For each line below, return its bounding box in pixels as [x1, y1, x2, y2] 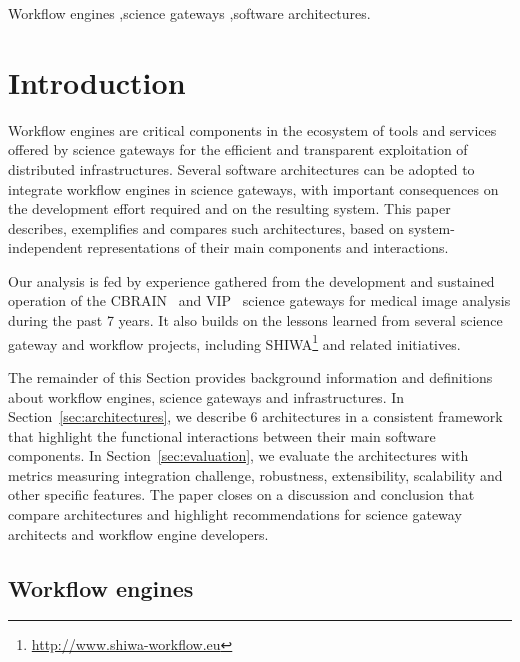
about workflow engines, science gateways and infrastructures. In [8, 386, 405, 407]
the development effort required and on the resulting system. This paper [8, 198, 451, 219]
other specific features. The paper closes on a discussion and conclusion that [8, 484, 475, 505]
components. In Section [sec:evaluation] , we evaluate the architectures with [8, 445, 469, 466]
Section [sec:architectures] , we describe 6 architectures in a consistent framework [8, 406, 503, 427]
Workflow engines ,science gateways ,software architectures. [8, 3, 371, 23]
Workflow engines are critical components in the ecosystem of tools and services [8, 119, 497, 140]
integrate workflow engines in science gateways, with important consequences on [8, 178, 499, 199]
